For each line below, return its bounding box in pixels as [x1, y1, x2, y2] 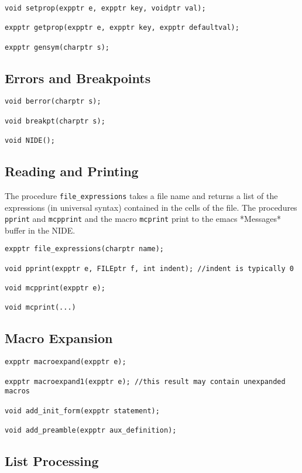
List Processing [5, 451, 99, 469]
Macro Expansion [5, 329, 113, 347]
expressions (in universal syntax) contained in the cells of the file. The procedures [5, 201, 297, 213]
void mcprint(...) [5, 303, 76, 312]
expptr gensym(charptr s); [5, 43, 109, 52]
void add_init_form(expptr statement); [5, 406, 160, 415]
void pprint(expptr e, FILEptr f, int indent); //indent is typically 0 [5, 264, 294, 273]
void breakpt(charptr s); [5, 116, 105, 125]
